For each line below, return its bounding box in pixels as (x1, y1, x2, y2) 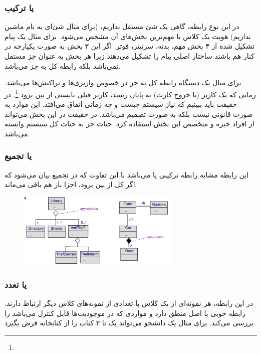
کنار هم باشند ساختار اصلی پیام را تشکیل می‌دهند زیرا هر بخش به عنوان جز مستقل (5, 51, 254, 61)
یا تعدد (5, 278, 27, 290)
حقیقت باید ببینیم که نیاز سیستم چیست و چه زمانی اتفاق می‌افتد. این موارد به (5, 99, 237, 109)
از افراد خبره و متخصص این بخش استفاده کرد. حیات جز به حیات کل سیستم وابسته (5, 118, 254, 129)
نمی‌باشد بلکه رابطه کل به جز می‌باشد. (5, 60, 121, 71)
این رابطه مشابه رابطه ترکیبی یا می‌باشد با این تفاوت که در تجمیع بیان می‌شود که (5, 169, 248, 180)
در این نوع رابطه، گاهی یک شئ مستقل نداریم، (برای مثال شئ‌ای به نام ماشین (5, 21, 239, 32)
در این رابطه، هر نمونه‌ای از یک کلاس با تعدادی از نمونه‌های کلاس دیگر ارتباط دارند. (5, 298, 253, 308)
